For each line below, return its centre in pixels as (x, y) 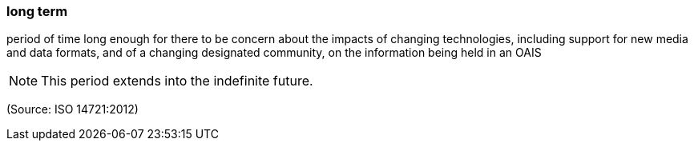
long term (37, 11)
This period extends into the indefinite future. (177, 81)
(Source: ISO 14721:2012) (73, 109)
